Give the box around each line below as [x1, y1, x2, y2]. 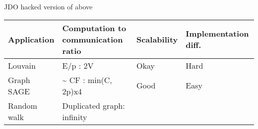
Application [8, 33, 55, 45]
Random [8, 99, 37, 111]
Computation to [62, 22, 127, 34]
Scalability [136, 33, 178, 45]
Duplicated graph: [62, 99, 125, 111]
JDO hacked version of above [4, 1, 93, 11]
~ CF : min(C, [62, 74, 112, 86]
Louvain [8, 59, 36, 71]
